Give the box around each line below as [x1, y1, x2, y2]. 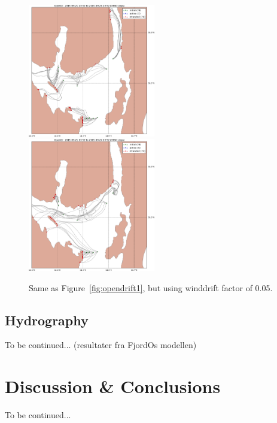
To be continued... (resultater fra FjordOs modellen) [5, 339, 197, 351]
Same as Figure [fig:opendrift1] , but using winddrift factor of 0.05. [29, 281, 273, 294]
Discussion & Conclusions [5, 374, 221, 398]
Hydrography [5, 310, 89, 329]
